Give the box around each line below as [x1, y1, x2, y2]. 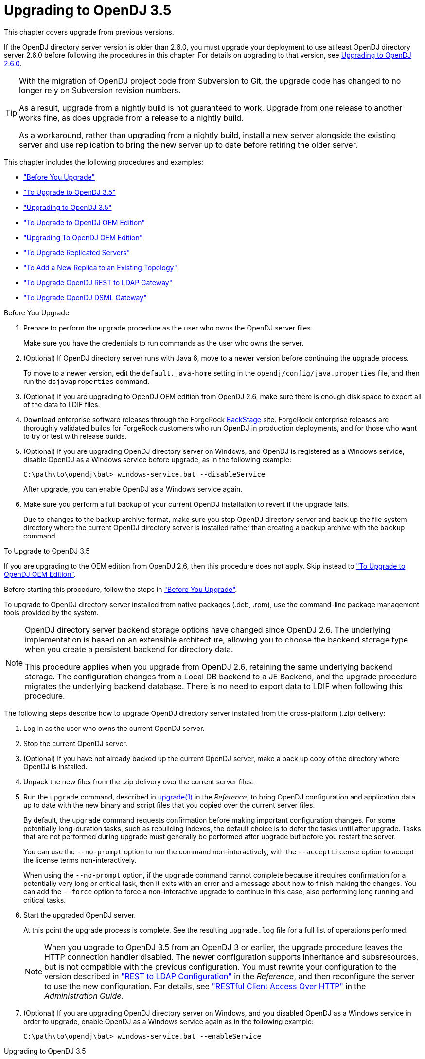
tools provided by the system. [4, 608, 99, 617]
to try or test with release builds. [23, 432, 127, 440]
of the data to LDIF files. [23, 400, 100, 409]
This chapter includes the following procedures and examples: [4, 157, 203, 166]
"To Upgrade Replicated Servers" [23, 248, 130, 257]
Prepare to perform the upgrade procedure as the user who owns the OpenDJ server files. [23, 323, 313, 332]
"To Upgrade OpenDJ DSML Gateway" [23, 293, 147, 302]
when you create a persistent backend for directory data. [25, 644, 233, 654]
